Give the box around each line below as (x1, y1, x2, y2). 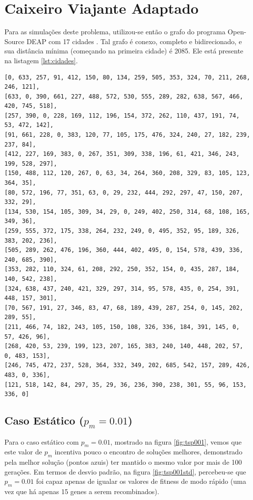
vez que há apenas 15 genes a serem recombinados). (4, 486, 159, 497)
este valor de (4, 447, 42, 457)
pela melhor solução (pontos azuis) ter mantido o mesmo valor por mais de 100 (4, 457, 242, 467)
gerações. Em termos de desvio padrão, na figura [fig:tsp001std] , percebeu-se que (4, 466, 246, 476)
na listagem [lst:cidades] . (4, 55, 78, 65)
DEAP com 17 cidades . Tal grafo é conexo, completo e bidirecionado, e (26, 36, 242, 46)
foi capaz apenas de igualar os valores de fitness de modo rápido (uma (36, 476, 246, 486)
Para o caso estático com (4, 436, 79, 447)
